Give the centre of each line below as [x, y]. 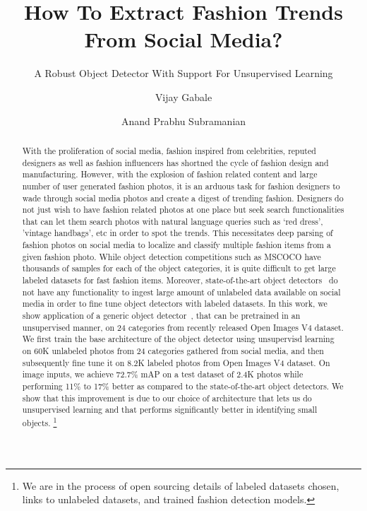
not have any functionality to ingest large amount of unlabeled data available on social [181, 292]
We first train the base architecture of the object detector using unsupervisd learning [178, 339]
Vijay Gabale [183, 96]
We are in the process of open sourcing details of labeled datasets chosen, [181, 485]
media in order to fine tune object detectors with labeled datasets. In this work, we [175, 304]
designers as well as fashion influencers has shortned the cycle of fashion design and [175, 162]
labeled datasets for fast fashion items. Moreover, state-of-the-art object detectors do [180, 280]
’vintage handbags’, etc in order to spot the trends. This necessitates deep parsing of [178, 233]
